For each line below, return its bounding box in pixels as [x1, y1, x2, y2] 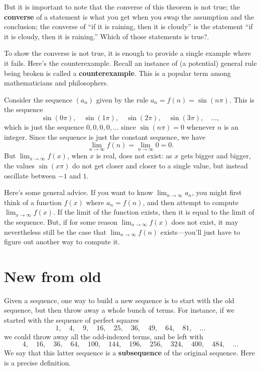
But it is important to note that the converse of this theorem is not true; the [4, 2, 240, 12]
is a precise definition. [4, 357, 71, 367]
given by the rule [96, 94, 149, 105]
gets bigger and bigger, [181, 150, 251, 161]
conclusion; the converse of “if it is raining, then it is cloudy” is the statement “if [4, 21, 253, 32]
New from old [4, 265, 101, 286]
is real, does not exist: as [96, 150, 172, 161]
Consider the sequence [4, 94, 72, 105]
